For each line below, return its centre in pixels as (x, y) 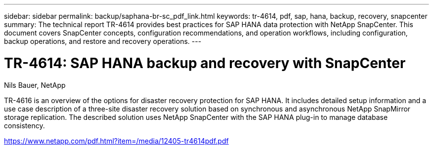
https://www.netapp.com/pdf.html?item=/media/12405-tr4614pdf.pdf (116, 141)
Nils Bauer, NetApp (35, 85)
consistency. (24, 125)
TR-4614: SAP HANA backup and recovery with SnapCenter (205, 63)
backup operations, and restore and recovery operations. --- (103, 41)
